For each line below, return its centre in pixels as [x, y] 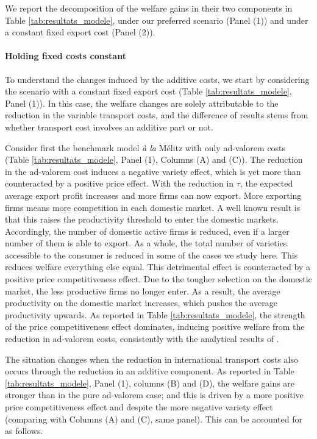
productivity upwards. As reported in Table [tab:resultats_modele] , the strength [155, 314]
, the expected [266, 183]
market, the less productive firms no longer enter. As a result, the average [143, 291]
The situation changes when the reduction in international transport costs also [151, 359]
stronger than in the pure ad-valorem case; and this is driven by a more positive [154, 395]
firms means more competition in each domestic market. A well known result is [153, 207]
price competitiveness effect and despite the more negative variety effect [139, 407]
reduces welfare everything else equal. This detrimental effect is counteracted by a [158, 267]
